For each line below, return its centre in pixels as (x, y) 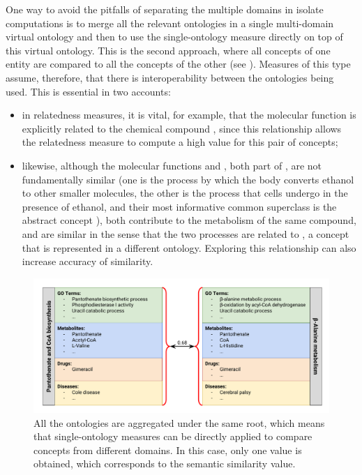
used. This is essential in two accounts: (88, 91)
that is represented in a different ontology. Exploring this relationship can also (189, 247)
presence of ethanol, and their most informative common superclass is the (179, 206)
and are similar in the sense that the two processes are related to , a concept (186, 233)
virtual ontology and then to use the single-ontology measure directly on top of (174, 37)
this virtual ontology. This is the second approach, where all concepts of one (168, 50)
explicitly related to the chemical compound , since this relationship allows (182, 128)
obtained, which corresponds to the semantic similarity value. (165, 463)
